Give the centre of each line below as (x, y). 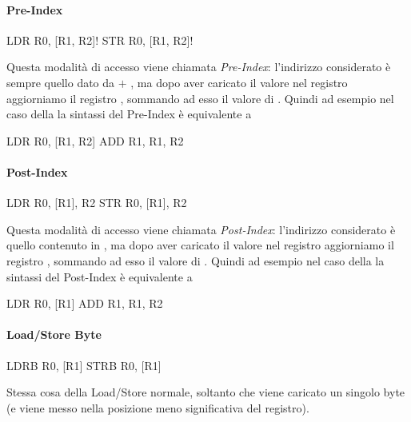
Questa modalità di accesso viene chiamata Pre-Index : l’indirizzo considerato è (199, 67)
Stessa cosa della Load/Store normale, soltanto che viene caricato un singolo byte (206, 392)
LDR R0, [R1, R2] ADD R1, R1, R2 (95, 140)
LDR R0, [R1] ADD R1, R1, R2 (85, 303)
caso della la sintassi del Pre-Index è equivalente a (129, 114)
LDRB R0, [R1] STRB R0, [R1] (84, 365)
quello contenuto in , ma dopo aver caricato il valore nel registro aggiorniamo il (200, 245)
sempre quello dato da (61, 82)
